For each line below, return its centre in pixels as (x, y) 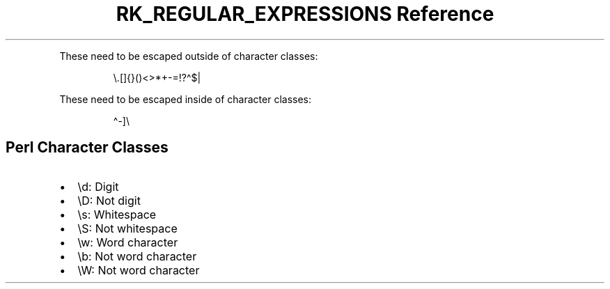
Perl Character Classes (87, 148)
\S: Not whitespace (127, 228)
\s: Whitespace (117, 214)
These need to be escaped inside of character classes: (186, 99)
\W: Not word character (139, 270)
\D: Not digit (109, 200)
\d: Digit (98, 186)
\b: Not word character (137, 256)
